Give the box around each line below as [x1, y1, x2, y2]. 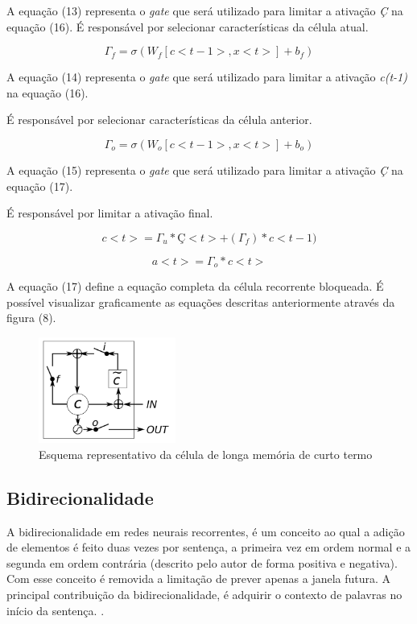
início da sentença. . [6, 601, 105, 618]
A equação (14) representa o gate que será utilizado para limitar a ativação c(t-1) [6, 68, 408, 85]
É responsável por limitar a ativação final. [6, 205, 213, 221]
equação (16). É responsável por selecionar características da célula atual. [6, 18, 369, 35]
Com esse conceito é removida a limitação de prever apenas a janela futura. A [6, 570, 391, 587]
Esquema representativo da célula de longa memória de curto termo [39, 445, 373, 462]
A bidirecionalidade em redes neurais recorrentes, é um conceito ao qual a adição [6, 523, 405, 539]
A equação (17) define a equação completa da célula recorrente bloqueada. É [6, 278, 384, 295]
